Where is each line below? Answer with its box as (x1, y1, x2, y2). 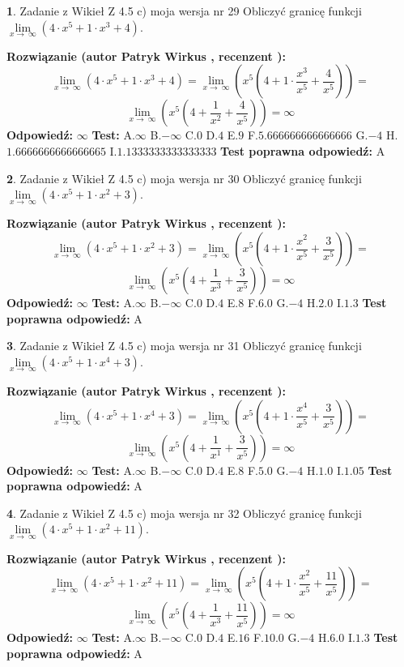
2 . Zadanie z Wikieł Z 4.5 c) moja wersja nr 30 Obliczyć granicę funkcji (6, 169, 362, 186)
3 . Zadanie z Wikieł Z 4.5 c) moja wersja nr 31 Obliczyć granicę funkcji (6, 337, 362, 354)
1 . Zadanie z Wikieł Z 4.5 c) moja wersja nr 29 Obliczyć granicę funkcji (6, 2, 362, 19)
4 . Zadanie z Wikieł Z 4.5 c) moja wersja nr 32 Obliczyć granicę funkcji (6, 504, 362, 521)
